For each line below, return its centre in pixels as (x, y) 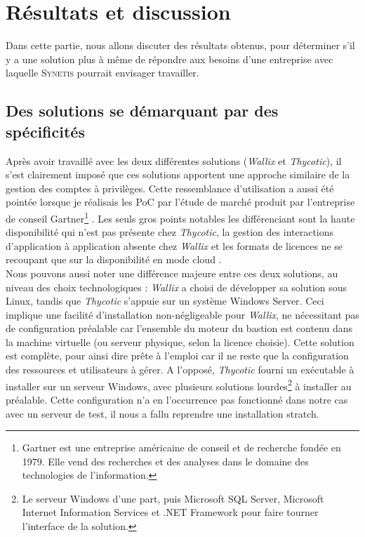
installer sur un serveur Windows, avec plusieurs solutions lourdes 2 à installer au (179, 385)
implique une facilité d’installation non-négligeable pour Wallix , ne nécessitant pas (182, 314)
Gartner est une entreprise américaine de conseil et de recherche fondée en (181, 447)
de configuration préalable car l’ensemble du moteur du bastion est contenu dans (179, 328)
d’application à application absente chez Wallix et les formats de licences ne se (174, 245)
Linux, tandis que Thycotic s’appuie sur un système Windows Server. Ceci (165, 301)
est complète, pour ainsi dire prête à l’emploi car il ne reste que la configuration (177, 356)
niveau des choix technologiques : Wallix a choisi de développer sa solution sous (177, 287)
